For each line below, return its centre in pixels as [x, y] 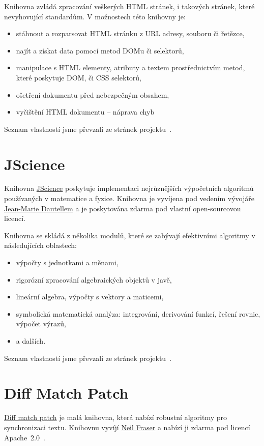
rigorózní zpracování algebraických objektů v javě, [94, 279]
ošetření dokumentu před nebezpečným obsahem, [93, 94]
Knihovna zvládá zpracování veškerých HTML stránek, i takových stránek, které [129, 6]
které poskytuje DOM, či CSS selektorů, [79, 77]
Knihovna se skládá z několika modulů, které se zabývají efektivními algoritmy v [130, 235]
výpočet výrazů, [41, 324]
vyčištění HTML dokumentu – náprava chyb [85, 112]
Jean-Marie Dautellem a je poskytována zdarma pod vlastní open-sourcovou [123, 208]
